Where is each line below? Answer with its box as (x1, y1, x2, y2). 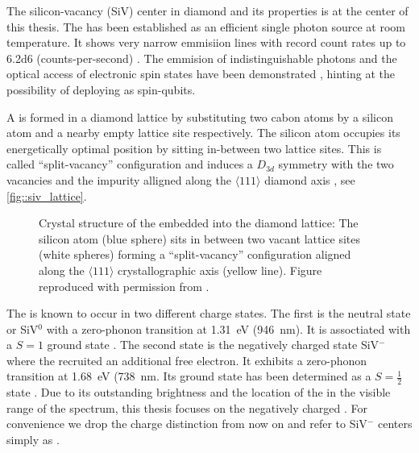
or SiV (6, 320, 39, 337)
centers (377, 415, 413, 432)
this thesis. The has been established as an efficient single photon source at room (6, 18, 405, 35)
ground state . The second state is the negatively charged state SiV (47, 336, 380, 353)
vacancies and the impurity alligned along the (6, 171, 231, 188)
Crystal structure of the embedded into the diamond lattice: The (39, 214, 359, 231)
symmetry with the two (278, 156, 394, 172)
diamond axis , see (264, 171, 355, 188)
